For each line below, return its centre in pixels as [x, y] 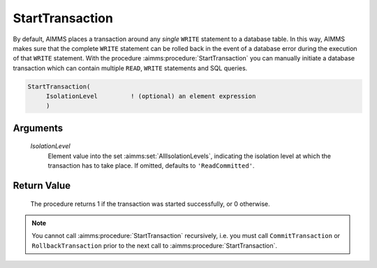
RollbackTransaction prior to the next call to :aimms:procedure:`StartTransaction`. [155, 245]
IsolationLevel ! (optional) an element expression [151, 96]
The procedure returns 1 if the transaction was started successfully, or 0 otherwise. [150, 204]
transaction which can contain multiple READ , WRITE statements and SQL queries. [130, 68]
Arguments [38, 128]
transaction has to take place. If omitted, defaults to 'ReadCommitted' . [151, 166]
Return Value [42, 186]
